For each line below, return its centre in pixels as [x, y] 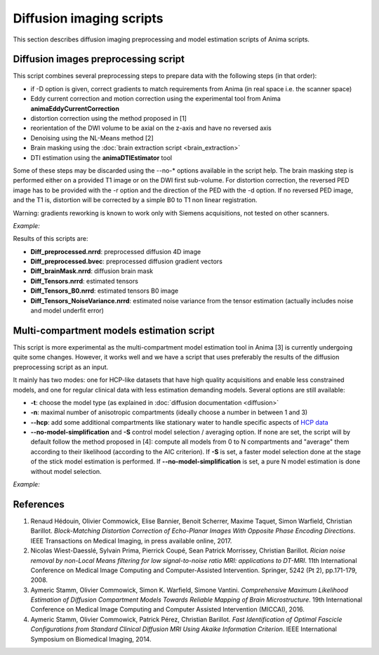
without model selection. [66, 471]
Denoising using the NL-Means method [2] [92, 138]
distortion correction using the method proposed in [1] [109, 119]
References [39, 504]
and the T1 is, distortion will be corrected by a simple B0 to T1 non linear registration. [135, 200]
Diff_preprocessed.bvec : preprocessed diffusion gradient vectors [126, 262]
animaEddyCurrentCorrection [75, 108]
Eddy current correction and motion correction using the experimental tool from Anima [155, 99]
